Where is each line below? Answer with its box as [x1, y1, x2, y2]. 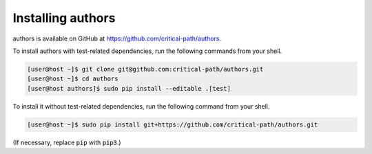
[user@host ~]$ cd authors [27, 75, 118, 82]
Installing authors [12, 10, 116, 25]
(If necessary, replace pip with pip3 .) [12, 138, 121, 146]
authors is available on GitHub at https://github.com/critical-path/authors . [12, 34, 222, 43]
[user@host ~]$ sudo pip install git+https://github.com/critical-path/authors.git [27, 120, 318, 129]
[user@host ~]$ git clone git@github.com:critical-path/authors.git [27, 65, 264, 73]
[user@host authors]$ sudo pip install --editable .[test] [27, 85, 231, 92]
